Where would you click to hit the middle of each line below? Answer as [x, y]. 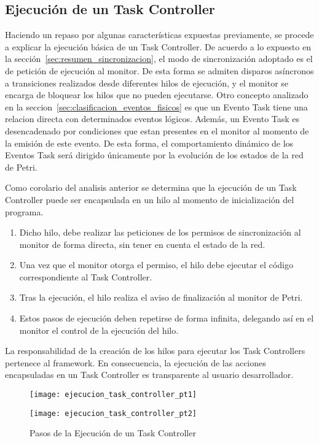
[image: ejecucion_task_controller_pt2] [113, 413]
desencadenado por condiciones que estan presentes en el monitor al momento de [157, 130]
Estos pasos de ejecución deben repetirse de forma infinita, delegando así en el [167, 318]
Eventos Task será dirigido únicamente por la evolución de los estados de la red [154, 155]
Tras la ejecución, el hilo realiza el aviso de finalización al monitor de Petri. [161, 297]
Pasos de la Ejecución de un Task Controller [113, 433]
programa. [24, 211]
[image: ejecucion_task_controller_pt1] [113, 395]
